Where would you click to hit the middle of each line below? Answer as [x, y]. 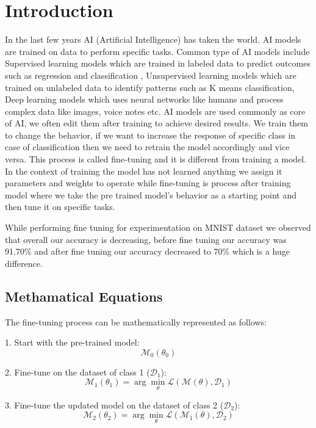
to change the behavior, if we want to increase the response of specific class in [150, 135]
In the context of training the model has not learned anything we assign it [144, 171]
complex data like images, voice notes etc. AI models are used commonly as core [155, 111]
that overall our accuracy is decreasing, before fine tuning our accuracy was [146, 239]
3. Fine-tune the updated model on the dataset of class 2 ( [114, 404]
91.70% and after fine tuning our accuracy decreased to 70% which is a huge [147, 251]
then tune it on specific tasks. [60, 207]
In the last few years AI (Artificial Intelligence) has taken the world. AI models [153, 39]
